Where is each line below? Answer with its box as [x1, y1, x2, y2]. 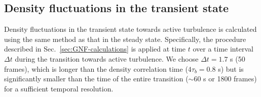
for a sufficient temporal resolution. [4, 83, 114, 93]
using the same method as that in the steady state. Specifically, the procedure [4, 33, 246, 44]
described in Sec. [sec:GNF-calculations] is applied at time [4, 43, 186, 54]
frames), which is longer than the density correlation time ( [4, 63, 188, 74]
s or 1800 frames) [203, 73, 257, 84]
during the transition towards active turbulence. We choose [15, 53, 199, 64]
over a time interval [193, 43, 253, 54]
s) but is [218, 63, 244, 74]
